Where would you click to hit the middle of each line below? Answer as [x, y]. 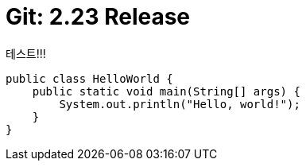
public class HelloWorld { [89, 78]
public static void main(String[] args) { [166, 91]
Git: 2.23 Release [98, 17]
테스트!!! [26, 53]
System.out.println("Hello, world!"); [180, 104]
